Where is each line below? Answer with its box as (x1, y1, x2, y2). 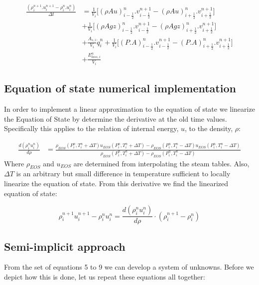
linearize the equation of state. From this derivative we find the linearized (4, 178, 229, 188)
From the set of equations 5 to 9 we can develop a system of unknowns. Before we (4, 262, 254, 272)
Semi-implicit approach (4, 238, 126, 254)
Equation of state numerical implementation (4, 80, 236, 96)
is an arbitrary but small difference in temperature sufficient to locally (16, 168, 231, 179)
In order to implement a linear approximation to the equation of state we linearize (4, 104, 255, 114)
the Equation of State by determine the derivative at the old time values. (4, 113, 227, 124)
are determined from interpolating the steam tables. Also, (73, 158, 250, 168)
